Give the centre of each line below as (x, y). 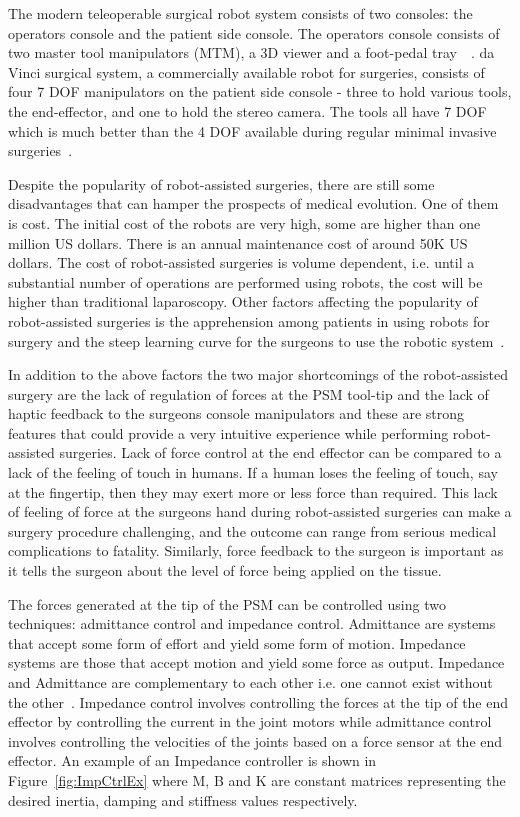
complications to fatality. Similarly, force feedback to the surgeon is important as (256, 550)
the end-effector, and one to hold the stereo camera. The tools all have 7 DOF (247, 110)
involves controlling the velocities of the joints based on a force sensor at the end (255, 740)
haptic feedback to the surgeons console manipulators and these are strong (236, 413)
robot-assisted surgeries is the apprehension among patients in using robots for (249, 320)
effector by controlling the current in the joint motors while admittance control (250, 721)
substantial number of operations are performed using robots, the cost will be (245, 281)
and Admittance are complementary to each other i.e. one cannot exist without (250, 682)
